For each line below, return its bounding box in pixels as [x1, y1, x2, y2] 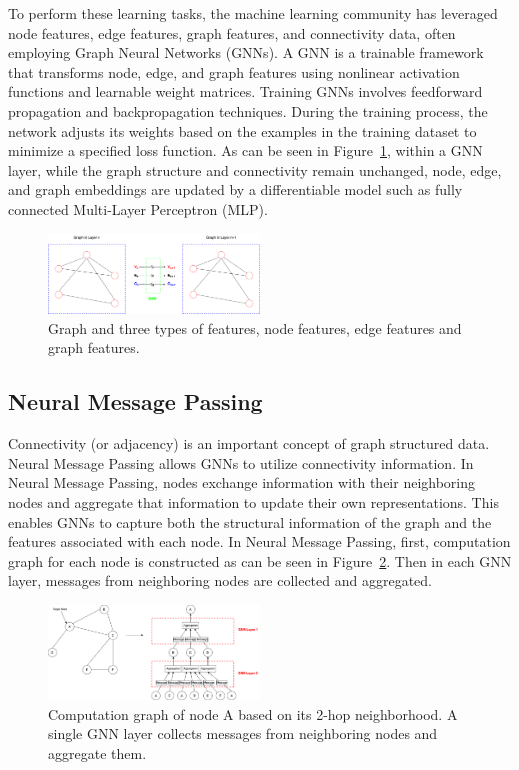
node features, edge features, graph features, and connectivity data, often [8, 22, 456, 43]
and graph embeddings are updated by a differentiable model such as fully [8, 179, 463, 200]
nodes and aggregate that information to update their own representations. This [8, 492, 499, 513]
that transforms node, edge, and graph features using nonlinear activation [8, 61, 460, 82]
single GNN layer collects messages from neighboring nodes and [48, 723, 438, 744]
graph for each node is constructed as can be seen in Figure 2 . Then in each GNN [8, 550, 512, 571]
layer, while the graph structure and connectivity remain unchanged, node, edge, [8, 159, 502, 180]
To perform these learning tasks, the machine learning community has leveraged [8, 3, 498, 23]
